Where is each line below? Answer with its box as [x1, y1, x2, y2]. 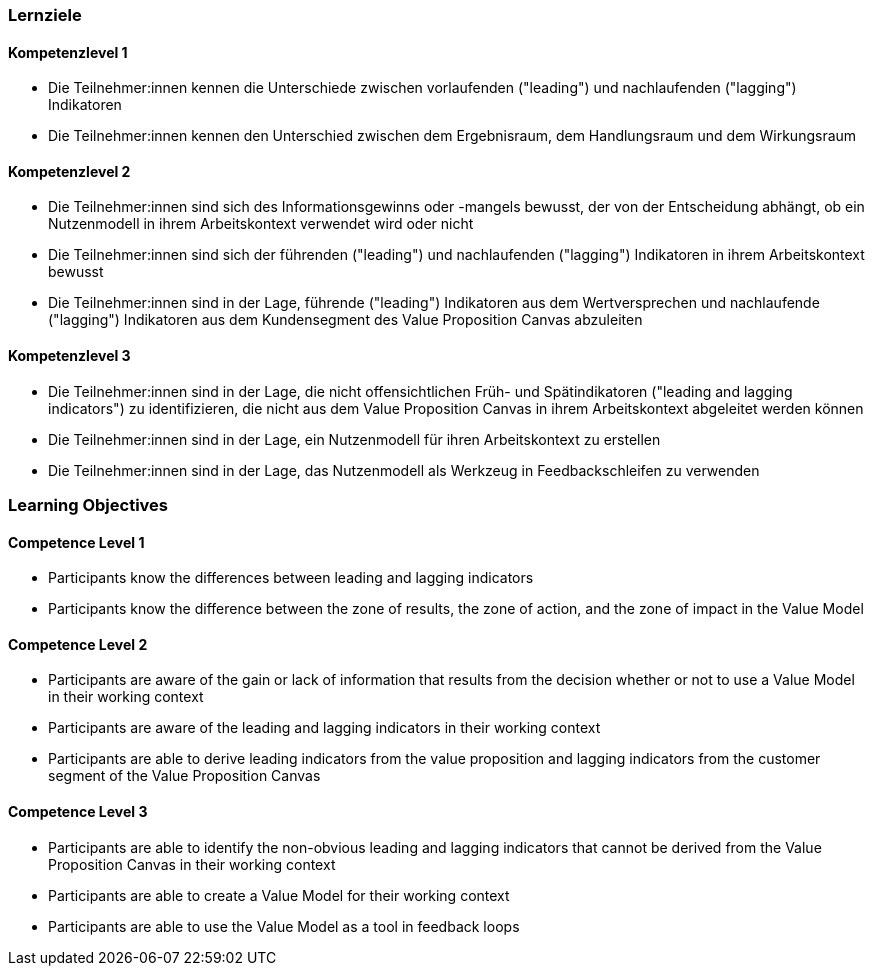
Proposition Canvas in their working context [48, 855, 336, 873]
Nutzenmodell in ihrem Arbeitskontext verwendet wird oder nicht [48, 215, 474, 233]
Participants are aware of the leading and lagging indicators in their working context [48, 719, 601, 737]
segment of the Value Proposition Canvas [48, 767, 321, 785]
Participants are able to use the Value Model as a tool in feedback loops [48, 917, 520, 935]
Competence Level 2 [8, 635, 148, 653]
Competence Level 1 [8, 533, 145, 551]
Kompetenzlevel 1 [8, 43, 128, 61]
